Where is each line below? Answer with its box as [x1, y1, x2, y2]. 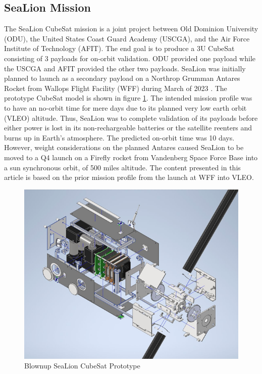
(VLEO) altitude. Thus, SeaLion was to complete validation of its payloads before [4, 112, 258, 123]
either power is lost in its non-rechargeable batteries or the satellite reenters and [4, 122, 252, 133]
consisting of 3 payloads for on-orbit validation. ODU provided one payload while [4, 53, 255, 63]
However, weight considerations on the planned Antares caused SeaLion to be [4, 142, 244, 153]
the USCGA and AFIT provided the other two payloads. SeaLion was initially [4, 63, 246, 73]
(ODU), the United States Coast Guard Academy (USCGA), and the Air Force [4, 33, 250, 43]
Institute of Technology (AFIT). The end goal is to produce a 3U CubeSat [4, 43, 235, 54]
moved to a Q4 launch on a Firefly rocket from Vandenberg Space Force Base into [4, 152, 258, 162]
